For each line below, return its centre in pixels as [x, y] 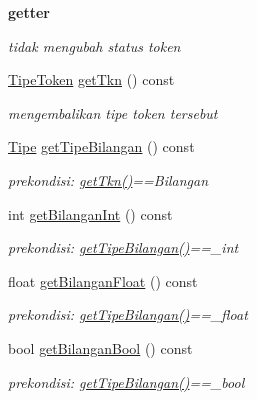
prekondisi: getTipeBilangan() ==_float [128, 314]
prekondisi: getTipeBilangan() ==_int [123, 247]
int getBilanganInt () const [90, 213]
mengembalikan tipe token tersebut [113, 112]
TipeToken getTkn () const [91, 79]
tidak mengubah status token [94, 45]
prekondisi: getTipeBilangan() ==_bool [126, 381]
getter [29, 12]
